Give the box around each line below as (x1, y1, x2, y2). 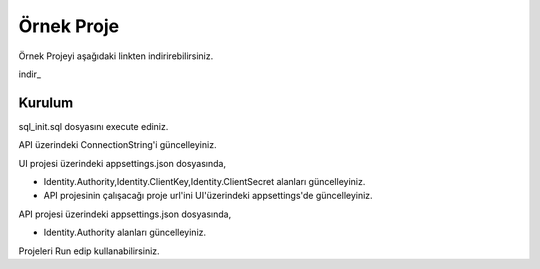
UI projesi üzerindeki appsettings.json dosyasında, (18, 157, 227, 169)
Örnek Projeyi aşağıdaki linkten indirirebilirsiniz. (18, 50, 214, 62)
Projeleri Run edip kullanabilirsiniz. (18, 245, 160, 257)
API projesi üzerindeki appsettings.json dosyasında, (18, 208, 232, 220)
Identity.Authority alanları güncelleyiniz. (43, 226, 207, 239)
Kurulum (18, 94, 74, 111)
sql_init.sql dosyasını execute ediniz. (18, 120, 169, 132)
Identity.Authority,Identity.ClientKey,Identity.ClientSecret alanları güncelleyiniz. (43, 176, 366, 188)
